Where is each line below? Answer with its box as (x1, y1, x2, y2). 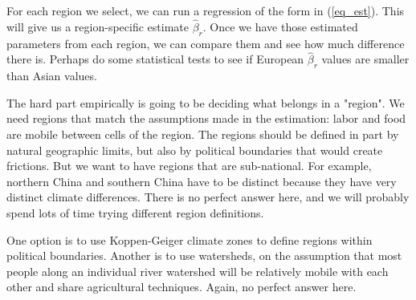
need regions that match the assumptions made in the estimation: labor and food (6, 110, 406, 127)
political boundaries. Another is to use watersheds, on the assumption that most (6, 247, 402, 264)
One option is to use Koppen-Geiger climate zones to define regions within (6, 231, 373, 248)
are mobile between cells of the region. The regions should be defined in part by (6, 126, 399, 142)
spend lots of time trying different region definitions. (6, 204, 264, 221)
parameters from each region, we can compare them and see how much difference (6, 34, 405, 51)
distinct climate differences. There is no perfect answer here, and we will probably (6, 189, 410, 205)
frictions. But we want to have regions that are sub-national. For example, (6, 157, 372, 174)
